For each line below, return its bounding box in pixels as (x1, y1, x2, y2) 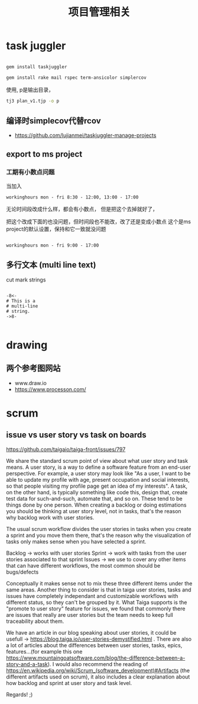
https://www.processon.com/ (14, 386, 87, 393)
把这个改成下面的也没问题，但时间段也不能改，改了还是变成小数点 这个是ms (6, 218, 191, 225)
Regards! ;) (6, 691, 33, 698)
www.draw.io (14, 379, 47, 386)
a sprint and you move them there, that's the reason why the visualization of (6, 532, 191, 539)
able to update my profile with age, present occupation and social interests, (6, 476, 190, 483)
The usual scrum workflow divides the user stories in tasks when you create (6, 525, 191, 532)
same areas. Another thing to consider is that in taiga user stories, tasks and (6, 586, 191, 593)
